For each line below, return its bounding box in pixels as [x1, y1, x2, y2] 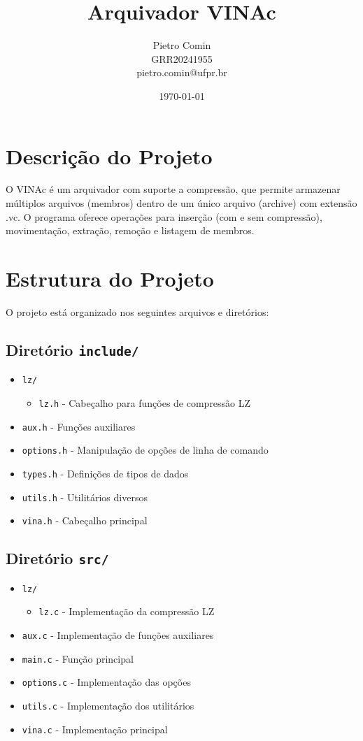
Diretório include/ [6, 338, 139, 360]
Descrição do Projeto [6, 141, 213, 170]
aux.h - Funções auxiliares [22, 419, 136, 433]
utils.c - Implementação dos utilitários [22, 698, 194, 712]
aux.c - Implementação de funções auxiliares [22, 628, 214, 642]
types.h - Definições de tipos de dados [22, 466, 189, 480]
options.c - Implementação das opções [22, 675, 191, 689]
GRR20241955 [151, 51, 213, 66]
